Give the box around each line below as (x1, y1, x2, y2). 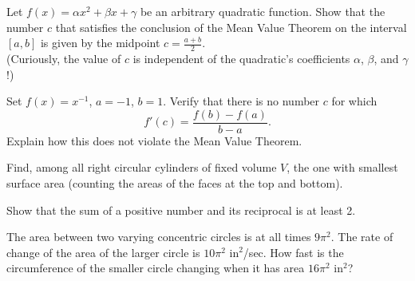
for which (331, 93, 377, 109)
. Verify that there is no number (163, 93, 320, 109)
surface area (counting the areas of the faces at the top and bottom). (6, 175, 343, 192)
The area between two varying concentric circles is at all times (6, 228, 311, 245)
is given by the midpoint (40, 34, 160, 51)
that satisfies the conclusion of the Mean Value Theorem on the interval (55, 18, 407, 35)
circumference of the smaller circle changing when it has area (6, 259, 305, 276)
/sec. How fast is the (243, 243, 344, 260)
